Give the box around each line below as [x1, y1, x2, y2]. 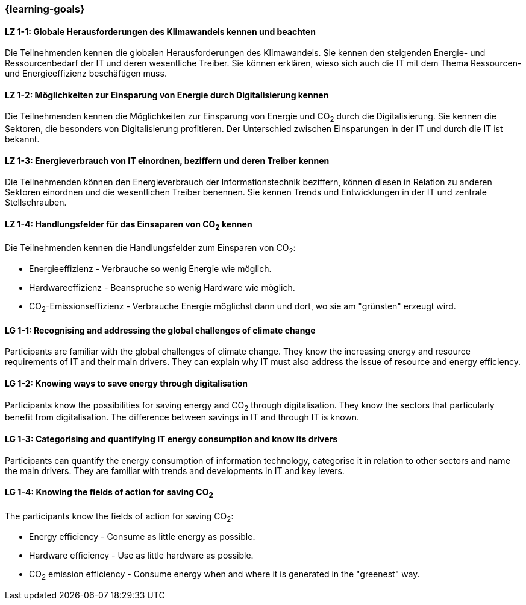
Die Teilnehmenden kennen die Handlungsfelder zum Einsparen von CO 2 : [5, 242, 296, 256]
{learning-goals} [5, 3, 85, 15]
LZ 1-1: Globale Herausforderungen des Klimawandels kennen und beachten [5, 26, 316, 37]
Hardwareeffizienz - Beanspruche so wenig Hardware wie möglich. [29, 282, 295, 293]
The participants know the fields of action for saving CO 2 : [5, 510, 234, 524]
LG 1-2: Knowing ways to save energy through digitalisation [5, 378, 248, 388]
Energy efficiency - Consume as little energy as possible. [29, 531, 255, 542]
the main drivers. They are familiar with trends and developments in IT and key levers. [5, 465, 345, 476]
